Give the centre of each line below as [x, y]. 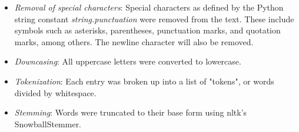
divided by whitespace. [55, 92]
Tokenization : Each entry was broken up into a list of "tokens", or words [144, 81]
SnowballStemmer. [48, 123]
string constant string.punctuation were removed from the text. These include [154, 18]
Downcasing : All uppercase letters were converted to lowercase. [128, 61]
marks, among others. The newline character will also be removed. [134, 41]
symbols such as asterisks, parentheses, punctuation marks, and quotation [147, 30]
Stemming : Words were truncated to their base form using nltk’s [131, 112]
